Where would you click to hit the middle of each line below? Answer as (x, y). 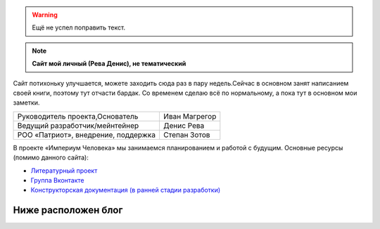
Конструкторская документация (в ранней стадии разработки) (126, 190)
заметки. (26, 103)
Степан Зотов (186, 135)
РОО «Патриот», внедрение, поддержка (87, 135)
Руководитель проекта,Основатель (78, 116)
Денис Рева (184, 125)
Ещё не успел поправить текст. (79, 27)
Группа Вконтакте (57, 180)
